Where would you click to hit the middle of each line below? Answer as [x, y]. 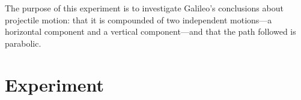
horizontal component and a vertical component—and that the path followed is [150, 31]
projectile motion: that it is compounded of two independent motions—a [138, 19]
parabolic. [23, 43]
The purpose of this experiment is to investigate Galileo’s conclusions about [144, 8]
